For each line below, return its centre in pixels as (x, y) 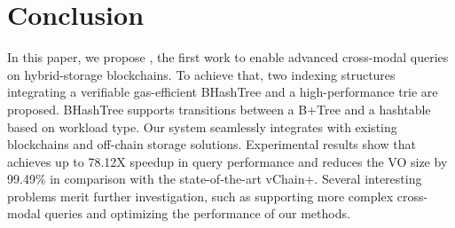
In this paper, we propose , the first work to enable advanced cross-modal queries (228, 57)
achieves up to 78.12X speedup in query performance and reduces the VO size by (227, 161)
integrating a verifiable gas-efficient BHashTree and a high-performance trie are (223, 92)
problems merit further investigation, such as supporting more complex (200, 196)
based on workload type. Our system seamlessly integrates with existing (202, 126)
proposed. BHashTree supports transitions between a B (157, 109)
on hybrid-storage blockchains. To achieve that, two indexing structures (201, 74)
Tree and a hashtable (374, 109)
